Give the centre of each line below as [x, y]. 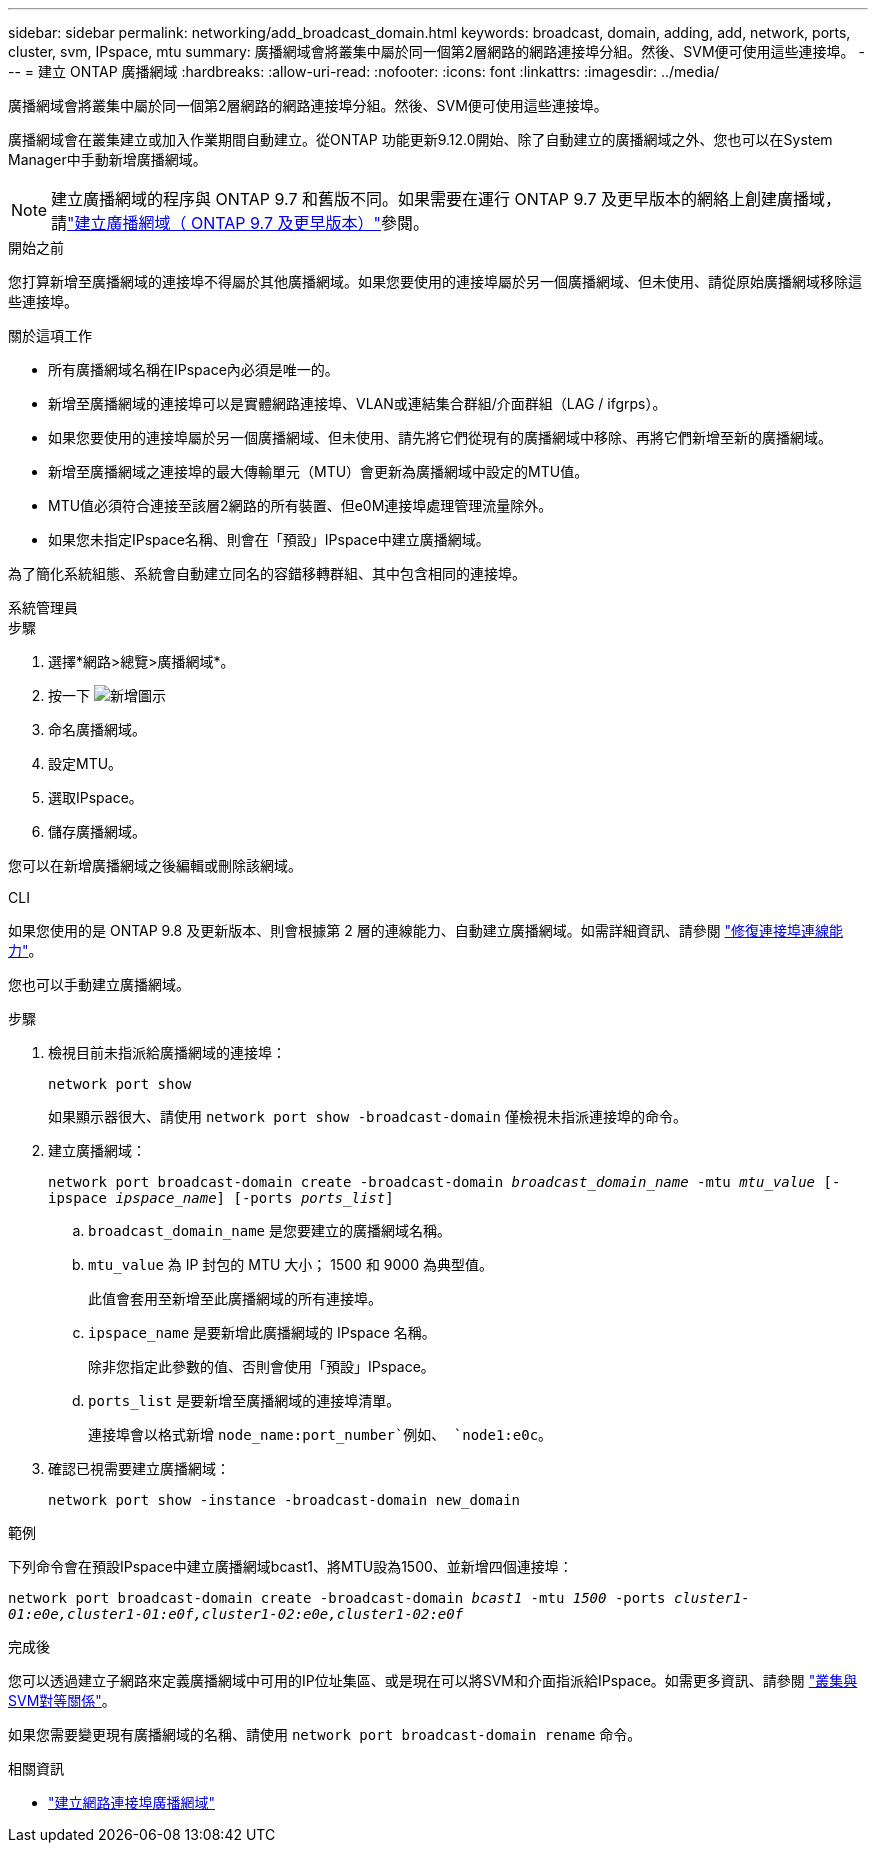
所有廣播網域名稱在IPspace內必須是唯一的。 [193, 369]
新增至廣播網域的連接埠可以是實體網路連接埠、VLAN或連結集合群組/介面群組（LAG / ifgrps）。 [357, 403]
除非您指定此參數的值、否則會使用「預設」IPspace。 [261, 1366]
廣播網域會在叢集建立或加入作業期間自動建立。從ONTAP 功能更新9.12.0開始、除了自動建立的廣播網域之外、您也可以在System [420, 139]
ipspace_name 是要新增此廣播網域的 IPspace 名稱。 [262, 1332]
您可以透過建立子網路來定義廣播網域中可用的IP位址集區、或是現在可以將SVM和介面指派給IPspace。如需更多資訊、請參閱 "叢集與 [433, 1680]
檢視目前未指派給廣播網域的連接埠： [167, 1052]
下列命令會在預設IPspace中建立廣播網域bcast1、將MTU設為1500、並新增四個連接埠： [290, 1566]
